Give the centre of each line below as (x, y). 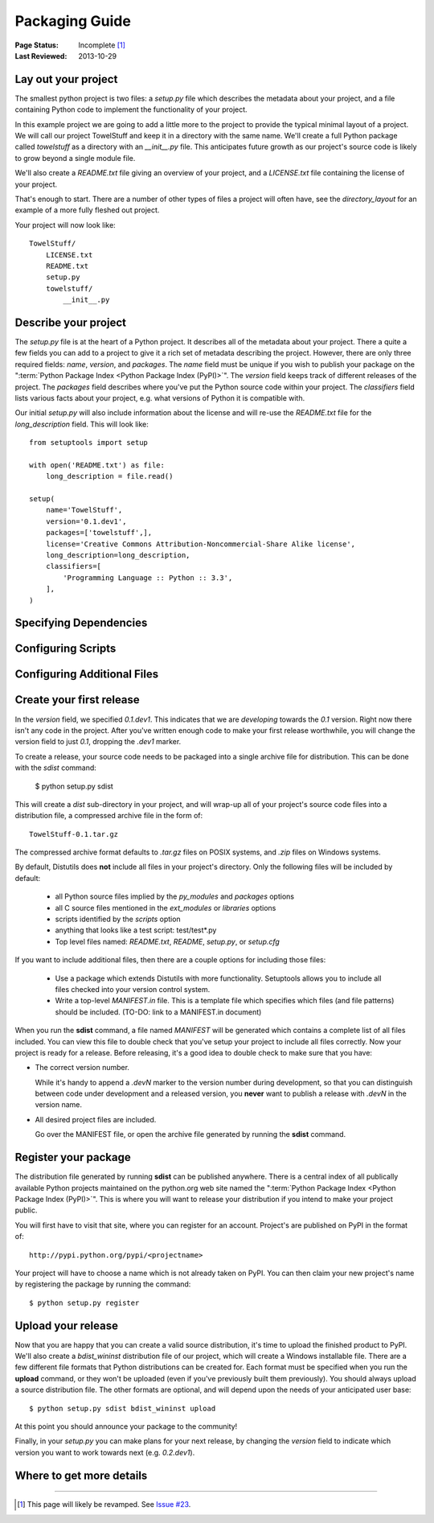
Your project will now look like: (65, 224)
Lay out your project (66, 79)
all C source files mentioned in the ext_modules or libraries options (166, 908)
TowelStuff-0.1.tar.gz (74, 834)
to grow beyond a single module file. (75, 158)
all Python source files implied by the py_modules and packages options (175, 896)
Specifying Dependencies (81, 623)
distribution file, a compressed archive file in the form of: (109, 816)
